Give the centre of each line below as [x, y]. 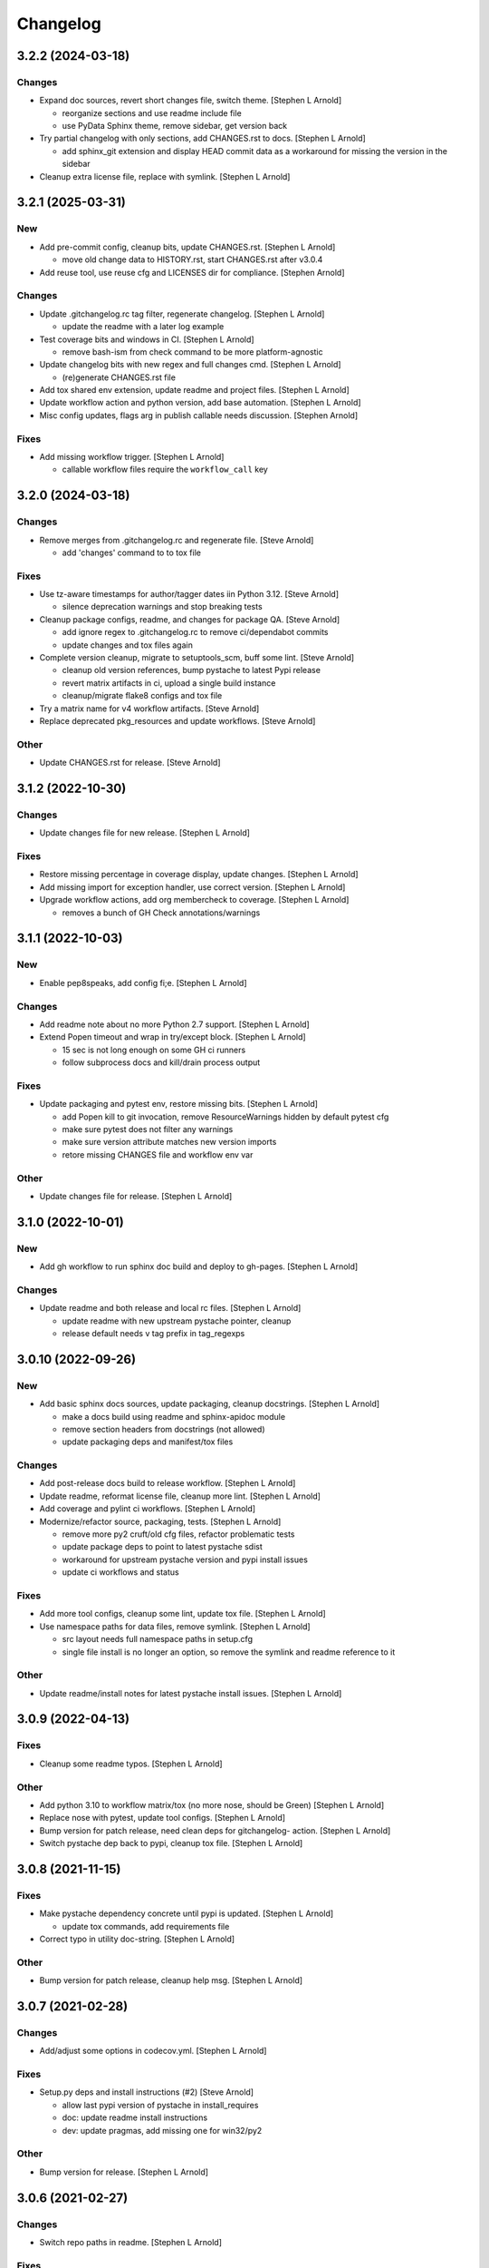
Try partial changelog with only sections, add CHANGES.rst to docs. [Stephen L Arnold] [202, 138]
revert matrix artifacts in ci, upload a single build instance [169, 683]
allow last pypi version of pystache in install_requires [160, 2105]
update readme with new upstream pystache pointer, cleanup [177, 1321]
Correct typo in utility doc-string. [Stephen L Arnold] [137, 1939]
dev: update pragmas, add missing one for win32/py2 [162, 2130]
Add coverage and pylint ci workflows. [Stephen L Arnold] [148, 1509]
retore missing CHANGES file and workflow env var [158, 1154]
